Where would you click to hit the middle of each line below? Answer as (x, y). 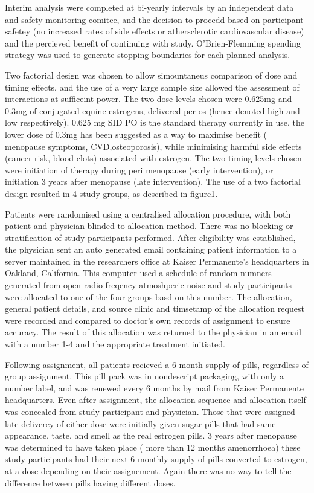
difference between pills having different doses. (90, 482)
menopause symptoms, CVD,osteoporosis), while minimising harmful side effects (153, 146)
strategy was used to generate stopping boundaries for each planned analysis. (148, 55)
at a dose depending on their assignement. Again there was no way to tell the (148, 470)
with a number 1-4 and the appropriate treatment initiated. (115, 344)
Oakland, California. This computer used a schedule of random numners (138, 273)
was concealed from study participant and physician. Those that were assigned (150, 411)
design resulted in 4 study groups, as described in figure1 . (111, 193)
